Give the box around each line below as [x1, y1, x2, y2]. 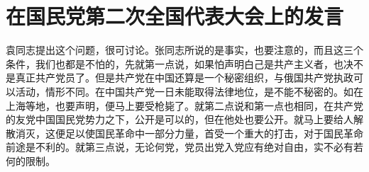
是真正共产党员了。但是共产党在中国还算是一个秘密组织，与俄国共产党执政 [6, 70, 353, 85]
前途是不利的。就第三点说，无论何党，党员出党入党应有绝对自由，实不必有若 [6, 139, 363, 154]
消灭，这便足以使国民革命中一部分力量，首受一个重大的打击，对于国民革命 [15, 125, 363, 140]
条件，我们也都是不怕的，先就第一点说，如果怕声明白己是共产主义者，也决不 [6, 56, 363, 71]
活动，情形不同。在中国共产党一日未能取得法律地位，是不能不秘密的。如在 [15, 84, 363, 98]
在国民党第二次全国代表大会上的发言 [6, 1, 344, 30]
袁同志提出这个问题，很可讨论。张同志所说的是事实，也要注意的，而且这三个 [6, 42, 363, 57]
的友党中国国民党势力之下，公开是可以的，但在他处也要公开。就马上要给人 [6, 112, 353, 127]
